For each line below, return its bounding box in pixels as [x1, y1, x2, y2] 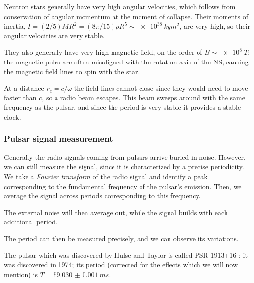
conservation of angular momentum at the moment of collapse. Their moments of [4, 11, 248, 21]
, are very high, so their [179, 21, 251, 31]
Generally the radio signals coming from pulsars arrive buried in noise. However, [4, 152, 246, 162]
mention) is [4, 269, 38, 279]
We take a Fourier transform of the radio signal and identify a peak [4, 171, 208, 181]
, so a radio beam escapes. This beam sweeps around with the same [42, 92, 245, 102]
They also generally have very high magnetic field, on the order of [4, 47, 202, 57]
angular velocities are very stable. [4, 30, 105, 40]
